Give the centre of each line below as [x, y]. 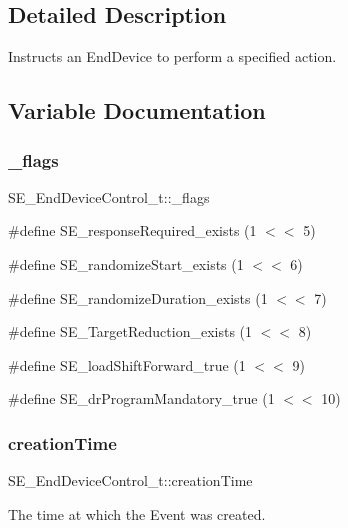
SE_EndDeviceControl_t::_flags [109, 196]
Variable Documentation [137, 110]
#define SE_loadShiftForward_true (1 [127, 364]
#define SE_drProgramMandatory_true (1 [141, 398]
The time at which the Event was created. [137, 513]
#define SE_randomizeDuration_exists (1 [138, 297]
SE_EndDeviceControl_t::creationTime [130, 480]
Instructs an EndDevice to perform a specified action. [172, 56]
